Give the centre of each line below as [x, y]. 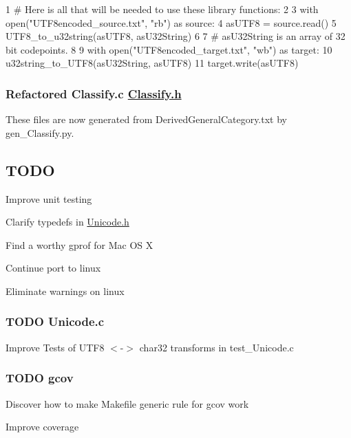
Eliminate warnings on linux [65, 291]
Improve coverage [42, 427]
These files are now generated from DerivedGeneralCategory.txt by [146, 119]
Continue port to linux [53, 268]
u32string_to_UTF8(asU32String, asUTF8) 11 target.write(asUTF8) [152, 63]
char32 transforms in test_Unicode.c [216, 347]
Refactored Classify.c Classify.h [94, 93]
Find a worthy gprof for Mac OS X [79, 244]
